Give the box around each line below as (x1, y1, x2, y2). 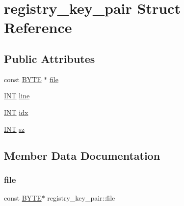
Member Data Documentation (4, 147, 160, 163)
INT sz (4, 123, 25, 134)
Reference (4, 17, 72, 37)
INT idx (4, 107, 28, 117)
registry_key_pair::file (47, 193, 115, 203)
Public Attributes (4, 51, 95, 66)
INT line (4, 90, 30, 101)
